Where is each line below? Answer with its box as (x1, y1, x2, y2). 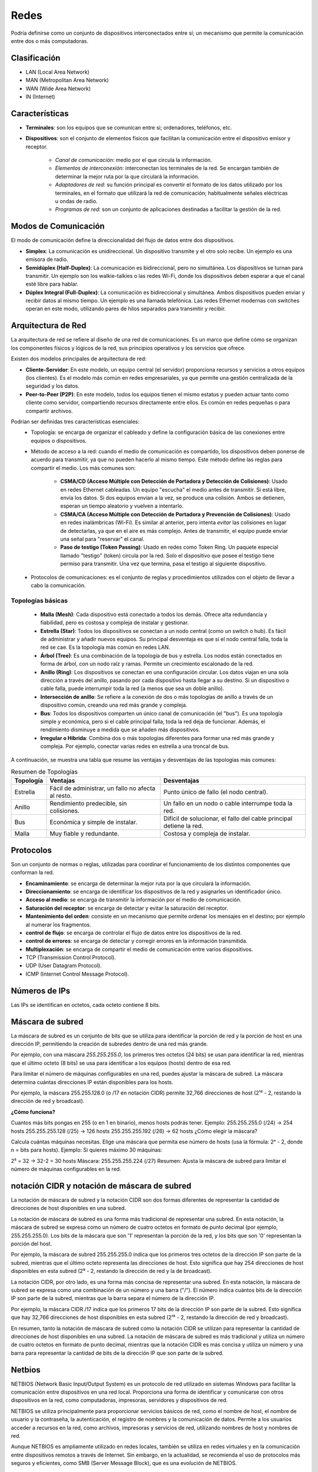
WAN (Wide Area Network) (25, 85, 91, 92)
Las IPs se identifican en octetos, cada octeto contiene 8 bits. (11, 1001, 161, 1008)
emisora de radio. (25, 256, 68, 263)
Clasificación (11, 53, 61, 63)
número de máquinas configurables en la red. (11, 1166, 121, 1173)
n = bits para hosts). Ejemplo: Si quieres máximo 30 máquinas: (11, 1146, 163, 1153)
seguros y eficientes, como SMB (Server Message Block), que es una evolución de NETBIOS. (11, 1460, 237, 1467)
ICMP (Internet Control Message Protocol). (25, 970, 130, 977)
